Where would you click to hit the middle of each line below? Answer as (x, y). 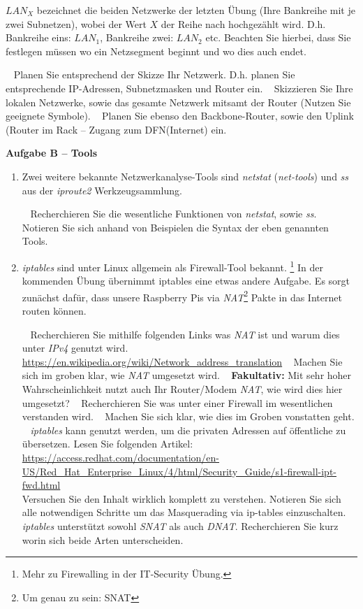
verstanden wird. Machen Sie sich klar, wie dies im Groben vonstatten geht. (188, 416)
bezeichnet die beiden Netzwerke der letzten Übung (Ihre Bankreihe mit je (196, 10)
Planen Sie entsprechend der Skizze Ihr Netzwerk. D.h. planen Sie (154, 74)
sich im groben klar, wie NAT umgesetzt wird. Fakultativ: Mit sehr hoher (187, 375)
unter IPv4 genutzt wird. (75, 348)
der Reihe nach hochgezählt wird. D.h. (243, 23)
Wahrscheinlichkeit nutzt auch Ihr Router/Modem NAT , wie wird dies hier (182, 388)
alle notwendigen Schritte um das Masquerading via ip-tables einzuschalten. (184, 512)
